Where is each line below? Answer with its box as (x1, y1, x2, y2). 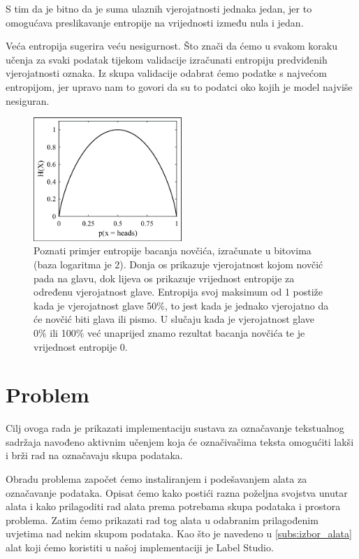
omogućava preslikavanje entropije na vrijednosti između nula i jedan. (6, 15, 304, 29)
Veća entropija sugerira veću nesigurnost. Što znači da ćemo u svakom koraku (6, 38, 337, 53)
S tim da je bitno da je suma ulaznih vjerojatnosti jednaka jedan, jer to (6, 1, 312, 15)
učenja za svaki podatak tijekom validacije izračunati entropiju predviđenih (6, 52, 328, 66)
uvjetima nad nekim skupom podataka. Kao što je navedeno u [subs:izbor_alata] (6, 526, 352, 541)
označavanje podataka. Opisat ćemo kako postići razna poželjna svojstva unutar (6, 485, 348, 500)
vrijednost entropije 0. (34, 339, 128, 354)
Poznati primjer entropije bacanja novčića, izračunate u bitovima (34, 243, 312, 258)
